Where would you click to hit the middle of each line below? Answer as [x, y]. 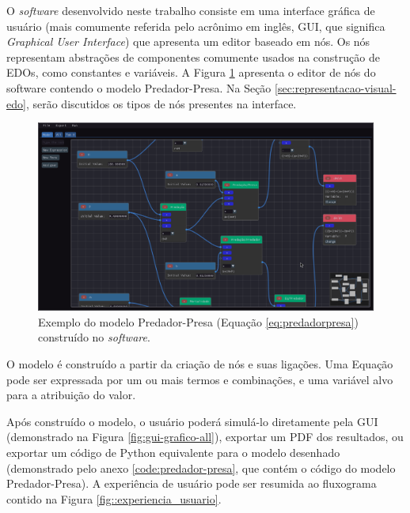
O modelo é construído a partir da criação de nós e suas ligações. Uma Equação [200, 364]
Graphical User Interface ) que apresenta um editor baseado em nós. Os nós [188, 41]
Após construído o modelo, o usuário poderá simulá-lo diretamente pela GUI [192, 421]
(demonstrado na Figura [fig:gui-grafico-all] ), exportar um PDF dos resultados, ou [205, 437]
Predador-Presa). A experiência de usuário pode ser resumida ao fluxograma [192, 483]
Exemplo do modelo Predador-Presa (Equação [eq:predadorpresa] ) [198, 321]
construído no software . [94, 337]
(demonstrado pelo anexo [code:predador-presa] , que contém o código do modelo [201, 468]
